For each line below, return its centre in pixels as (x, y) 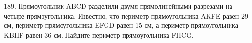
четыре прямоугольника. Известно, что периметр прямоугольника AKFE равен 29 (126, 15)
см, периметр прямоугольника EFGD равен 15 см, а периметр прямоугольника (121, 25)
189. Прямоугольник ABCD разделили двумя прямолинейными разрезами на (118, 6)
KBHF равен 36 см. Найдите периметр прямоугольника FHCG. (99, 34)
